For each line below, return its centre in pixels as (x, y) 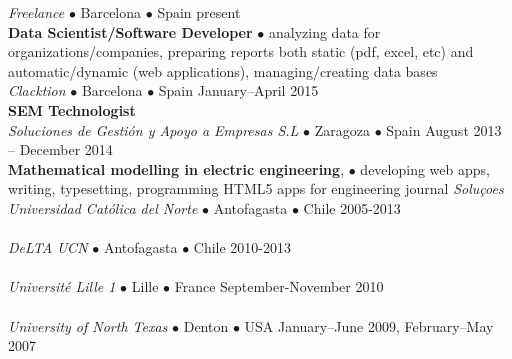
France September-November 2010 (279, 286)
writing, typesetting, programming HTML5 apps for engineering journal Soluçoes (256, 188)
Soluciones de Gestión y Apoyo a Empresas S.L (153, 129)
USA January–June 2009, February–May (369, 325)
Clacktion (37, 90)
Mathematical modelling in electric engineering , (176, 168)
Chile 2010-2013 (242, 247)
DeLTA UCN (48, 247)
